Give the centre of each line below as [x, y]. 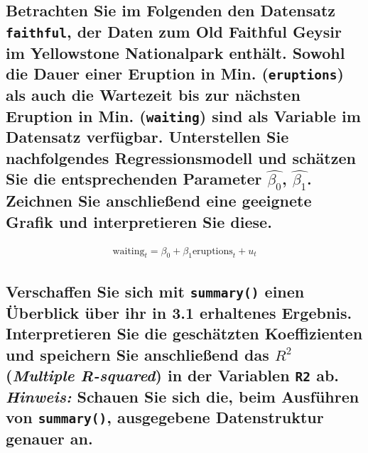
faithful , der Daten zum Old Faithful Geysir [174, 31]
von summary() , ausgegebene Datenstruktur [165, 417]
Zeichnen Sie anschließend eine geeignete [159, 201]
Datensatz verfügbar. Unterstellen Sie [147, 137]
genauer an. [49, 438]
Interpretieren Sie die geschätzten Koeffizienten [184, 333]
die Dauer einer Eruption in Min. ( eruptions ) [175, 73]
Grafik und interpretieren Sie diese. [139, 221]
